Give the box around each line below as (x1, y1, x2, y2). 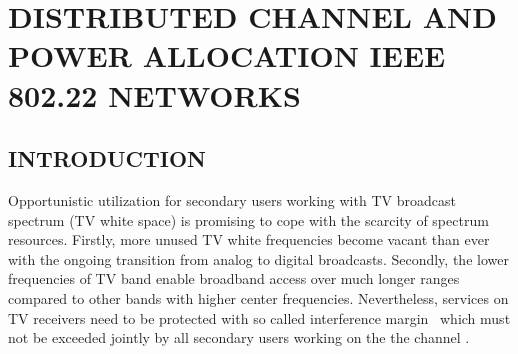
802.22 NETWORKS (8, 74, 301, 115)
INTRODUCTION (8, 143, 207, 174)
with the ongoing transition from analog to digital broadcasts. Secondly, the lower (8, 248, 509, 269)
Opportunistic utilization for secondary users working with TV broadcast (8, 189, 456, 210)
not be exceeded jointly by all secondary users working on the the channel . (8, 327, 470, 348)
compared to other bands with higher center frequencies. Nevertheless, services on (8, 287, 509, 308)
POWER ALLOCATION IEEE (8, 35, 446, 76)
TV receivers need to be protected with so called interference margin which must (8, 307, 511, 328)
